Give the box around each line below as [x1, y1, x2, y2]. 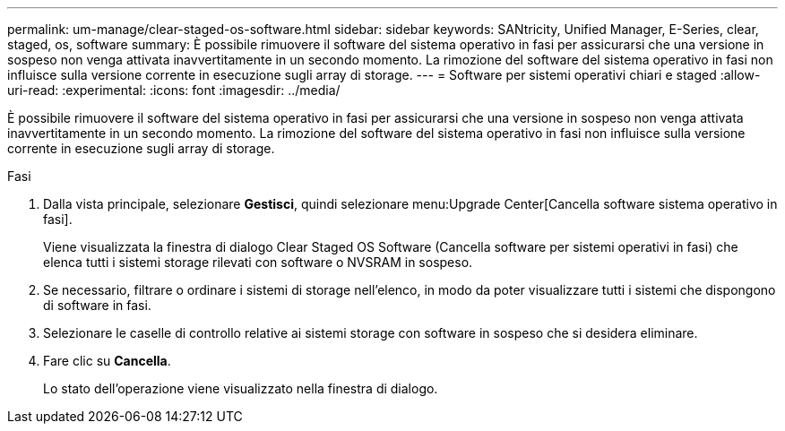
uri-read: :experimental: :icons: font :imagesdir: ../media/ [7, 82, 341, 98]
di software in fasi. [43, 297, 151, 313]
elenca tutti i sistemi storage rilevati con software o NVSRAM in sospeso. [43, 254, 473, 270]
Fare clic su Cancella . [43, 353, 171, 368]
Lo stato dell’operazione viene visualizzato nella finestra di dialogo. [43, 381, 438, 396]
